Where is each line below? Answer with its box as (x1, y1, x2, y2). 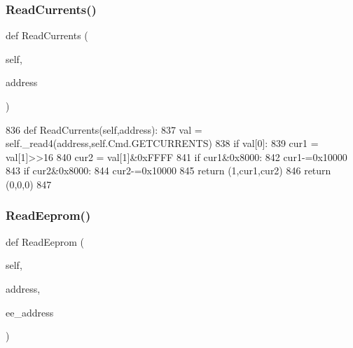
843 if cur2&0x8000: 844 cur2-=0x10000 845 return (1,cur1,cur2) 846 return (6, 163, 331, 178)
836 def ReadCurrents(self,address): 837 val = (6, 122, 202, 137)
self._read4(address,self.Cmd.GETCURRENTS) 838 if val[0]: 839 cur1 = (6, 136, 319, 151)
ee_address (6, 305, 54, 319)
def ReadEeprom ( (6, 234, 85, 249)
